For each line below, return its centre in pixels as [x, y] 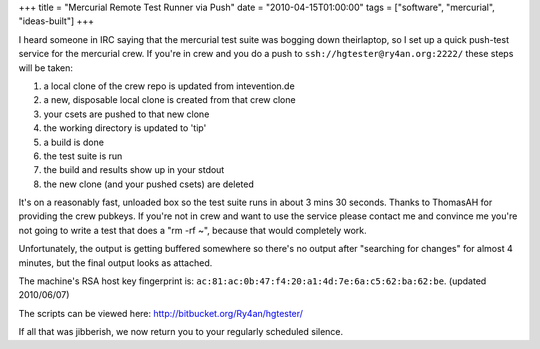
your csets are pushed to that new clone [126, 114]
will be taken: [46, 67]
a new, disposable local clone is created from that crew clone [169, 100]
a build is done [74, 142]
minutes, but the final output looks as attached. [115, 262]
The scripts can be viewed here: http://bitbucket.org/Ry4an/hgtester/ [161, 313]
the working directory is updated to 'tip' [125, 128]
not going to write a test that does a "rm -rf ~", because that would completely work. [192, 230]
